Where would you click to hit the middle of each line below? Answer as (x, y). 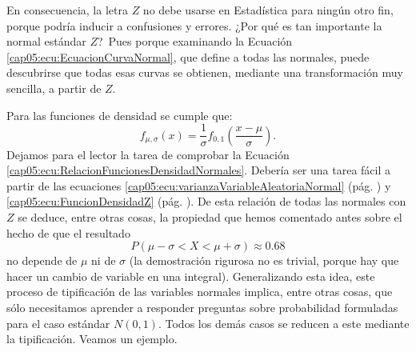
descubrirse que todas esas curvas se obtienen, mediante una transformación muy (205, 72)
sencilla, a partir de (54, 88)
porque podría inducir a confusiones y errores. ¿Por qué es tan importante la (194, 25)
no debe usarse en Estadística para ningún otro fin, (268, 10)
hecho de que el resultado (68, 232)
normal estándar (46, 41)
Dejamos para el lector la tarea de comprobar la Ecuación (148, 154)
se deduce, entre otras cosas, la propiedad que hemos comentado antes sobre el (210, 217)
